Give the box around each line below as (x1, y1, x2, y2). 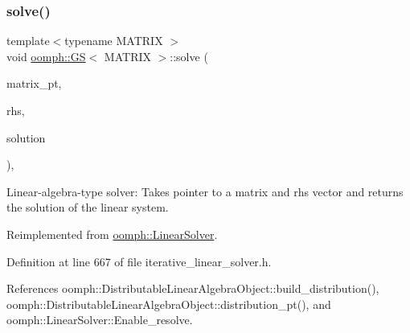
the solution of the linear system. (6, 199, 169, 216)
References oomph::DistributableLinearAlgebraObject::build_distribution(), (6, 280, 379, 297)
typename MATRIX (64, 32, 163, 49)
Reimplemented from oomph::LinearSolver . (6, 225, 218, 242)
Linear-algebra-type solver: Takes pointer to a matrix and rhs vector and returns (6, 183, 404, 199)
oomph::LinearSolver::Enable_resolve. (6, 311, 193, 328)
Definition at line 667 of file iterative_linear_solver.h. (6, 253, 272, 269)
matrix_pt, (6, 75, 62, 92)
